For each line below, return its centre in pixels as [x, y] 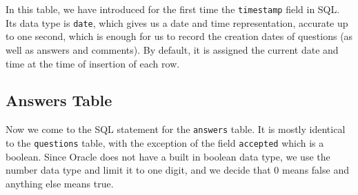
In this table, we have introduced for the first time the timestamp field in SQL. [173, 9]
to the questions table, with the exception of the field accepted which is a [165, 142]
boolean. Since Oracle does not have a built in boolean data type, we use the [168, 156]
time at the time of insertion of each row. [93, 63]
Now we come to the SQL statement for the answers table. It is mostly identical [176, 129]
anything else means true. [60, 183]
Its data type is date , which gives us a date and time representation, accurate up [177, 22]
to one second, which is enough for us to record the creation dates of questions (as [179, 36]
